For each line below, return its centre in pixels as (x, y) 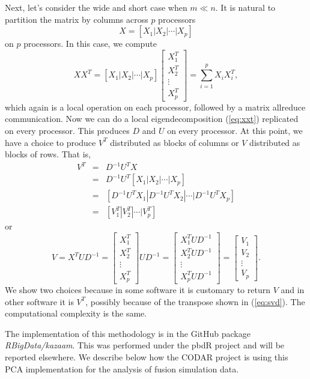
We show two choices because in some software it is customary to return (138, 289)
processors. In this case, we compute (90, 44)
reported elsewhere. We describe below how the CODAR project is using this (147, 356)
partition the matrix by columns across (77, 19)
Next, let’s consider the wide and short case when (96, 7)
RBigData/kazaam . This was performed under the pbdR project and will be (145, 345)
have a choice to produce (50, 142)
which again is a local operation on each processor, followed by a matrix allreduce (155, 107)
